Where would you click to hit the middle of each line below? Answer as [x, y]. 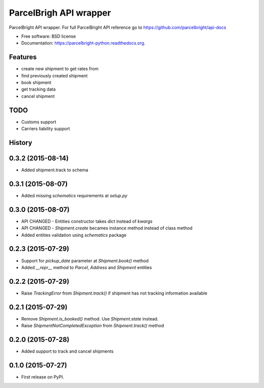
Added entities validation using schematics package [74, 235]
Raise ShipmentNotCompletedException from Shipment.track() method [93, 326]
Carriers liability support [46, 129]
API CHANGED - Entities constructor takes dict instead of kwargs [87, 221]
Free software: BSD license [48, 36]
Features [23, 57]
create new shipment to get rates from [60, 69]
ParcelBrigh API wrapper [60, 13]
